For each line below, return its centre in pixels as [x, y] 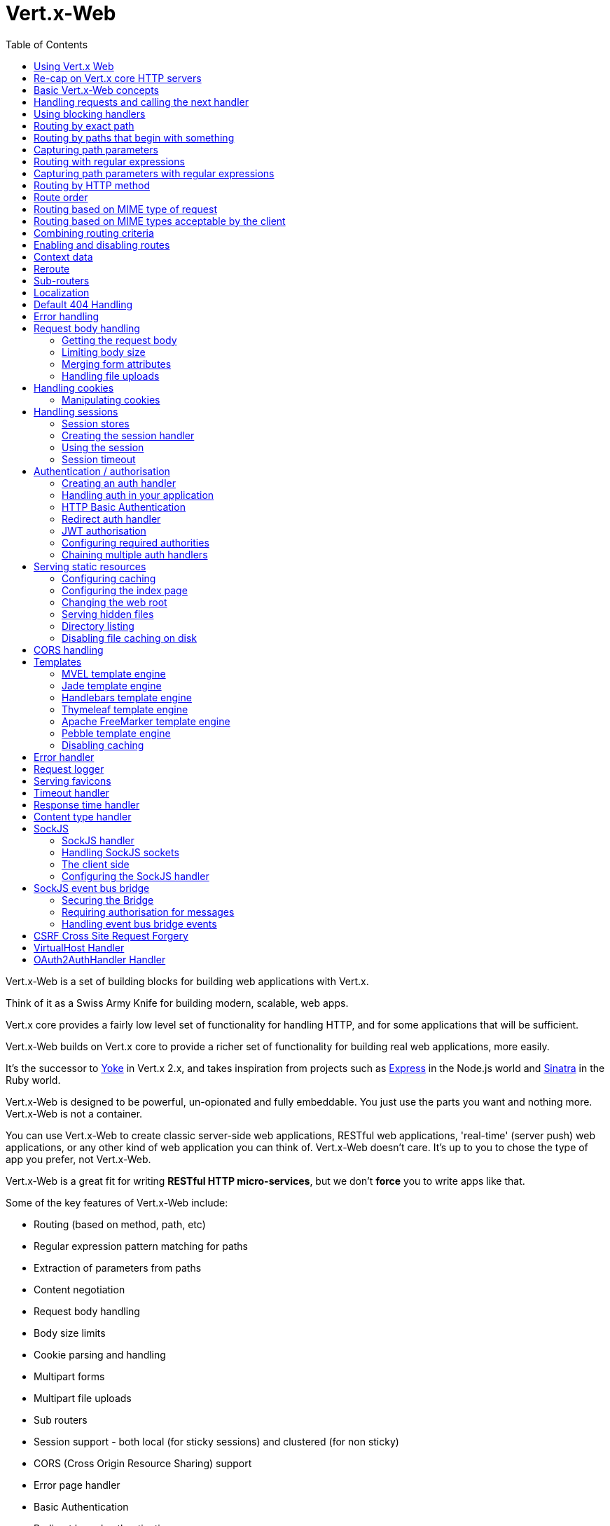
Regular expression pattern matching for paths [141, 1246]
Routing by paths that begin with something [134, 137]
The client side [96, 864]
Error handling [67, 316]
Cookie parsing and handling [100, 1354]
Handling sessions [76, 411]
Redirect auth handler [111, 518]
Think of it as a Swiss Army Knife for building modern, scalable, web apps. [177, 1003]
